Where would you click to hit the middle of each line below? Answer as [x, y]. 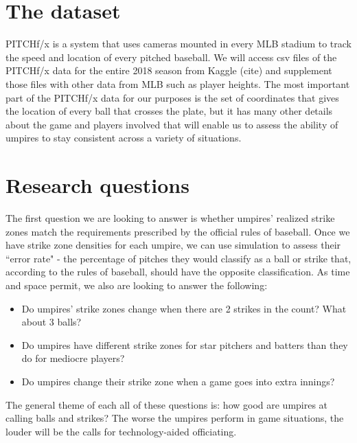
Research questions [97, 185]
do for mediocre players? [73, 358]
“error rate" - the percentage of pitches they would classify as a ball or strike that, [178, 258]
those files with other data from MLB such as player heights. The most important [178, 83]
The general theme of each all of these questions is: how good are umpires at [167, 404]
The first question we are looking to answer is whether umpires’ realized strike [170, 218]
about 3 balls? [51, 322]
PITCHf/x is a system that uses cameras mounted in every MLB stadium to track [178, 44]
